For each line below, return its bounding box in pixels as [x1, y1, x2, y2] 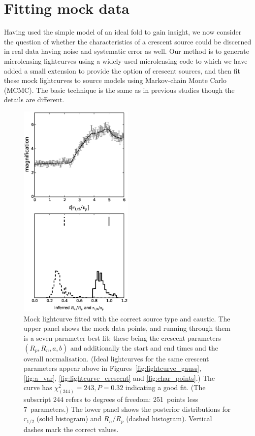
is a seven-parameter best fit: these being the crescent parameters [24, 333, 221, 343]
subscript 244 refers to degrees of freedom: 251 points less [24, 394, 198, 404]
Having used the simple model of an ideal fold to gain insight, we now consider [4, 27, 242, 37]
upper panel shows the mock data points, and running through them [24, 323, 231, 333]
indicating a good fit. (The [125, 382, 206, 393]
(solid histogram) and [36, 413, 102, 424]
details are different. [4, 94, 64, 105]
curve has [24, 382, 52, 393]
